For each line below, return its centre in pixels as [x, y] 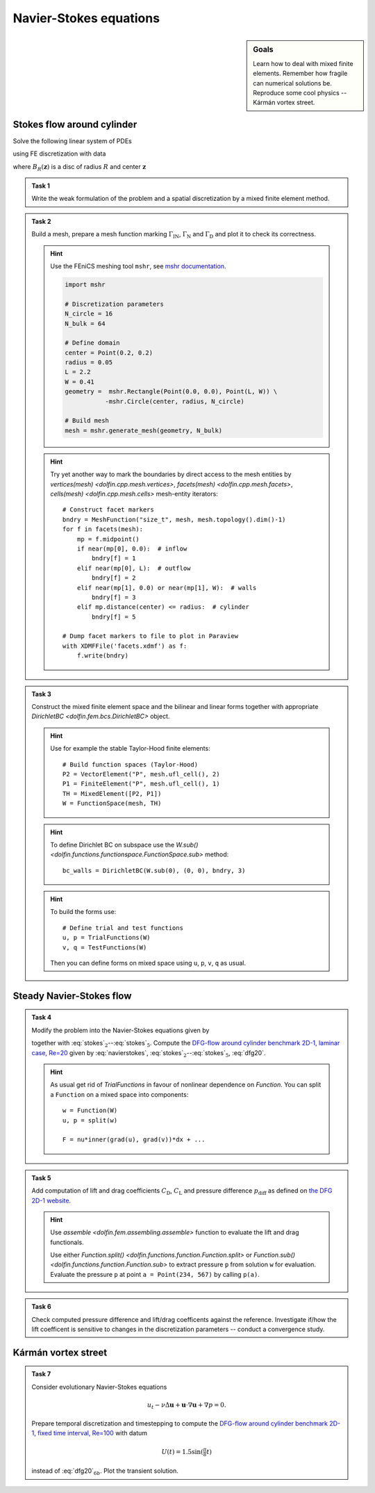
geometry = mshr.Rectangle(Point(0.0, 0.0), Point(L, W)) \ [171, 392]
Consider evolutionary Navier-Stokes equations [99, 1387]
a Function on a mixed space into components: [119, 1094]
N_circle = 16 [89, 314]
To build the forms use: [83, 912]
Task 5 [41, 1177]
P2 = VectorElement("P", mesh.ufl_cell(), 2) [141, 774]
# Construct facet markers [108, 510]
